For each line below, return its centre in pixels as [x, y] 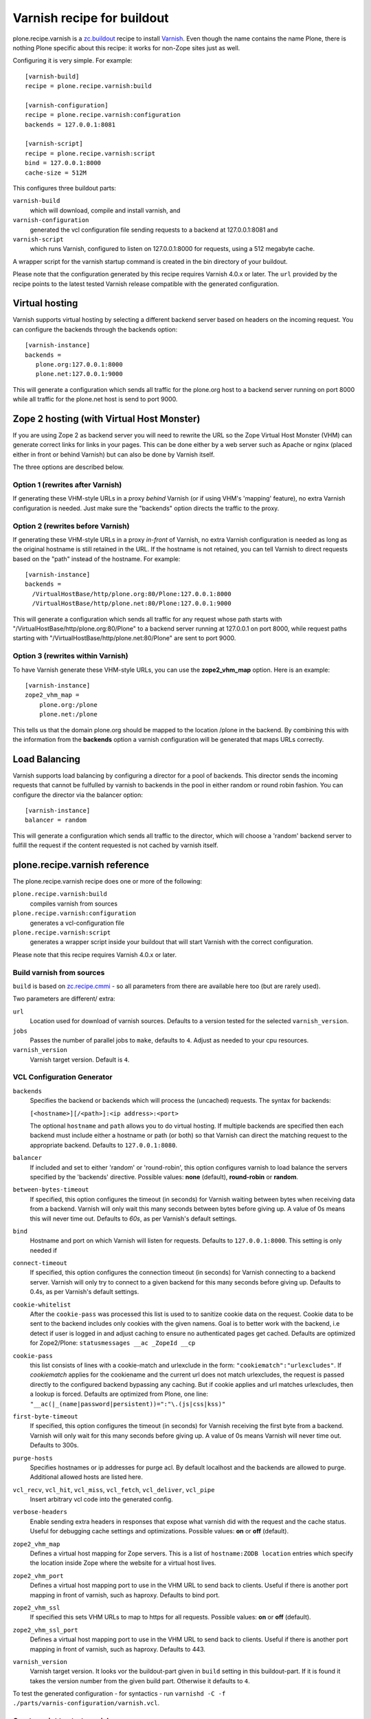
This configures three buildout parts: [65, 188]
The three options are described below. [68, 467]
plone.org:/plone [68, 704]
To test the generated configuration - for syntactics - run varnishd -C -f [119, 1694]
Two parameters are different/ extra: [64, 999]
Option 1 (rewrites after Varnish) [67, 485]
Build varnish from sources [59, 972]
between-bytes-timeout [51, 1190]
